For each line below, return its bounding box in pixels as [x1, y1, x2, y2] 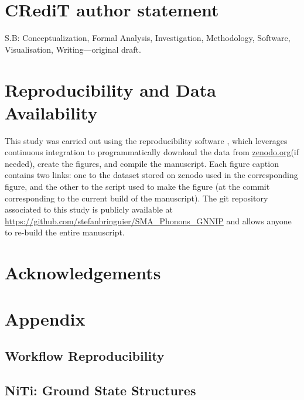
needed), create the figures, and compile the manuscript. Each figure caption [5, 157, 279, 169]
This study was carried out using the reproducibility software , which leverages [5, 134, 288, 146]
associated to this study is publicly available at [5, 203, 173, 216]
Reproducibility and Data [5, 77, 216, 101]
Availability [5, 100, 98, 124]
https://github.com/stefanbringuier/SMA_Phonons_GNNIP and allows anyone [5, 214, 292, 227]
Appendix [5, 306, 86, 330]
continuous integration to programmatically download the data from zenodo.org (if [5, 146, 299, 158]
